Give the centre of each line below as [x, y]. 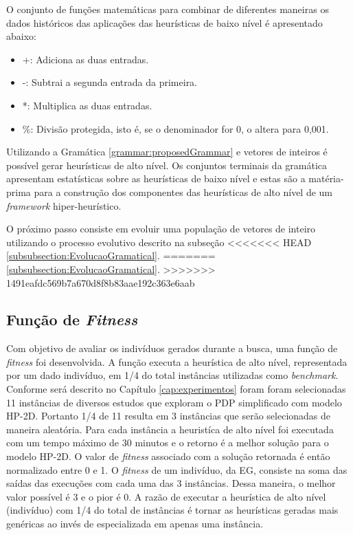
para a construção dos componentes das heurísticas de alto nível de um [183, 192]
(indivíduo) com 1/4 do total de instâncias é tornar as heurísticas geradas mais [172, 510]
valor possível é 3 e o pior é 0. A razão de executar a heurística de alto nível [166, 496]
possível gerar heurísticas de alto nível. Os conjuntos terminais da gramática [167, 165]
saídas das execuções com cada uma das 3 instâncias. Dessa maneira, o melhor [171, 483]
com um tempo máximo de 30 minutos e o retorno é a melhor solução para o [168, 443]
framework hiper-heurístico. [64, 205]
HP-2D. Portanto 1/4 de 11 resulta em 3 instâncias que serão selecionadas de [169, 416]
